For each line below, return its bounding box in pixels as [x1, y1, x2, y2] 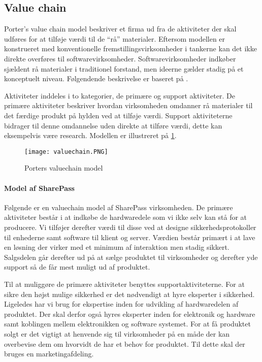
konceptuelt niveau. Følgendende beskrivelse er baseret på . [4, 73, 188, 84]
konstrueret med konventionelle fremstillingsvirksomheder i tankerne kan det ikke [4, 43, 257, 54]
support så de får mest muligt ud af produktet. [4, 261, 150, 272]
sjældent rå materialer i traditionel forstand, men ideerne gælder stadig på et [4, 63, 244, 74]
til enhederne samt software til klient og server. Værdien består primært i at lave [4, 232, 255, 242]
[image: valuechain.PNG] [24, 148, 108, 155]
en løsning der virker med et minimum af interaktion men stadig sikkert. [4, 242, 230, 252]
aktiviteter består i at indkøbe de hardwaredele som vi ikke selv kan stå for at [4, 212, 247, 222]
